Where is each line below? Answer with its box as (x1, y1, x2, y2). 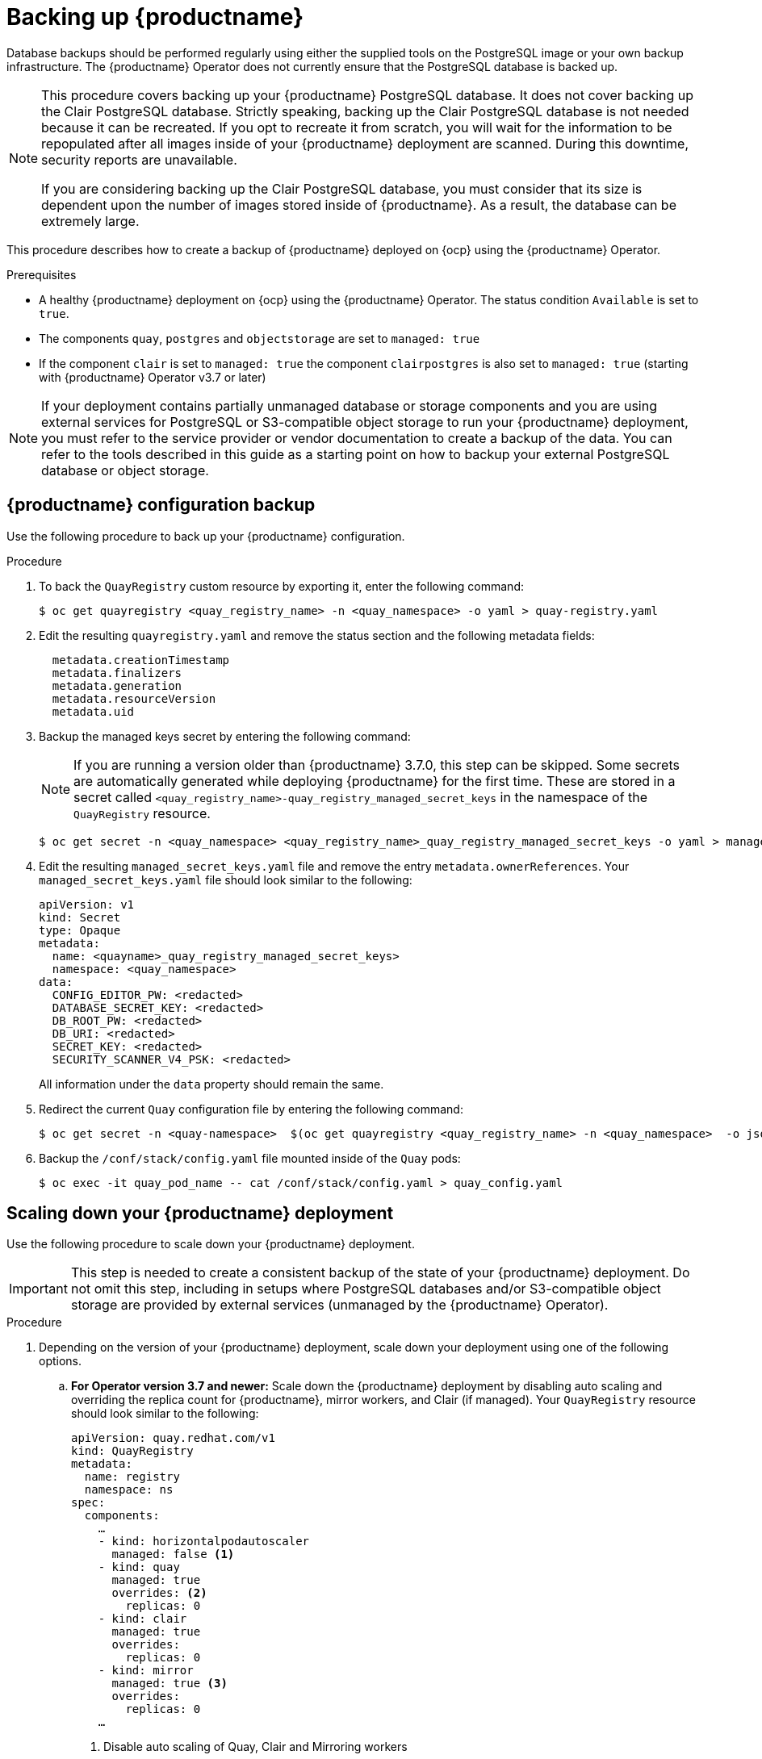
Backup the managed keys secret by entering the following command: (39, 729, 411, 743)
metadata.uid (52, 704, 135, 718)
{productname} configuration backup (6, 495, 316, 516)
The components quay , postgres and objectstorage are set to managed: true (39, 331, 480, 345)
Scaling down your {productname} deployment (6, 1203, 394, 1224)
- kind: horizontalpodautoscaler (98, 1535, 310, 1548)
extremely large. (41, 212, 140, 229)
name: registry (84, 1470, 180, 1484)
